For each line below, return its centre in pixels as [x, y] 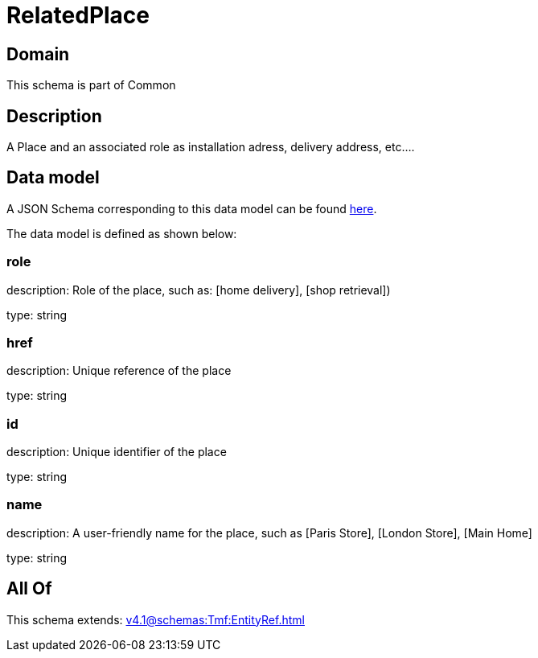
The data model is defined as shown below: [122, 233]
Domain [38, 54]
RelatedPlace [78, 15]
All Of [29, 589]
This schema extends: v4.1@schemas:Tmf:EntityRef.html [156, 619]
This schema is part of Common [91, 85]
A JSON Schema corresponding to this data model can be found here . [192, 208]
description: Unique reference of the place [119, 371]
